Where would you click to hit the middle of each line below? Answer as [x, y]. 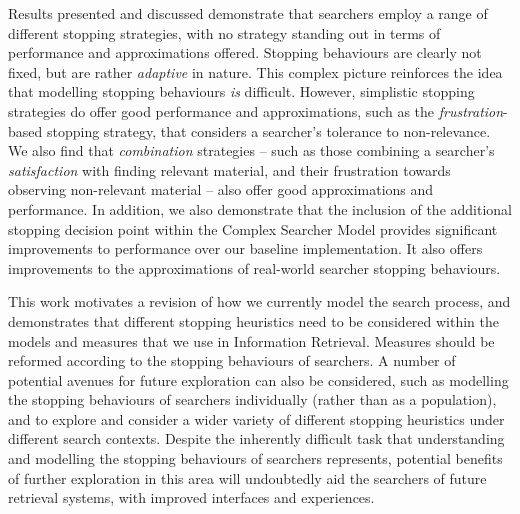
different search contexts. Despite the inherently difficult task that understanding [256, 438]
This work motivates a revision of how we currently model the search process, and [259, 301]
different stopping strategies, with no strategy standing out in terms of [224, 32]
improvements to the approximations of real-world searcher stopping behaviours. [254, 267]
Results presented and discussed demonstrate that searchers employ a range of [248, 13]
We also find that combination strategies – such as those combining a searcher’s [251, 150]
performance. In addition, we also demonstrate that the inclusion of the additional [260, 208]
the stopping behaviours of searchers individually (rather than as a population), [252, 399]
